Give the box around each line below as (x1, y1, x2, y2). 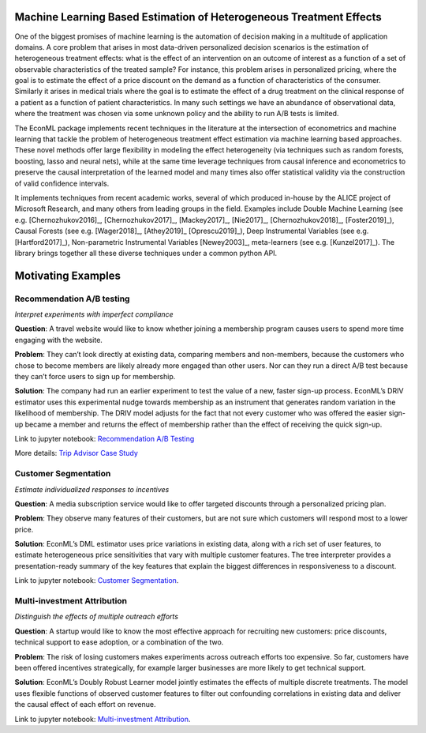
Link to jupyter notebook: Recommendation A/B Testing (14, 434, 195, 443)
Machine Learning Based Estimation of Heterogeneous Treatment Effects (14, 10, 382, 24)
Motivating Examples (14, 269, 121, 282)
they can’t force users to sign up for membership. (14, 372, 176, 382)
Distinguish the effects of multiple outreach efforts (14, 612, 179, 622)
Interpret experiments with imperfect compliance (14, 310, 174, 319)
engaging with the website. (14, 335, 103, 344)
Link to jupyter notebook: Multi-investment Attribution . (14, 714, 191, 724)
